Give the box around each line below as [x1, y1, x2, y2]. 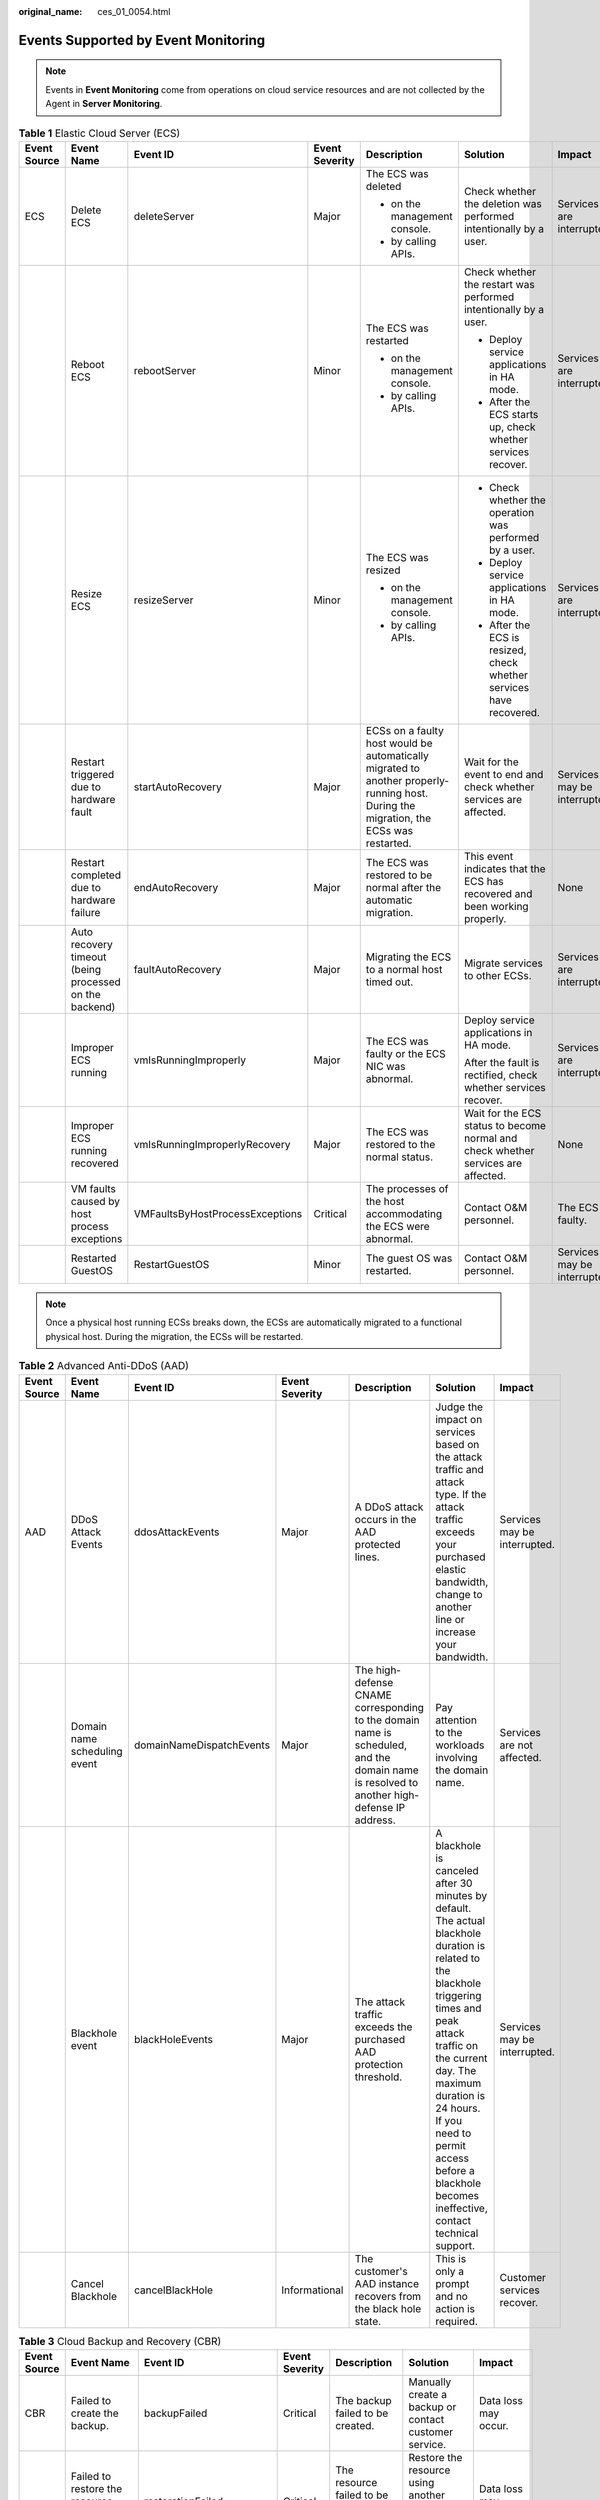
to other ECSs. [463, 968, 532, 982]
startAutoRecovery [133, 780, 222, 794]
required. [435, 2314, 479, 2328]
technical [435, 2226, 479, 2240]
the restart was [463, 277, 535, 291]
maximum [435, 2076, 482, 2090]
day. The [435, 2063, 477, 2077]
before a [435, 2163, 475, 2177]
